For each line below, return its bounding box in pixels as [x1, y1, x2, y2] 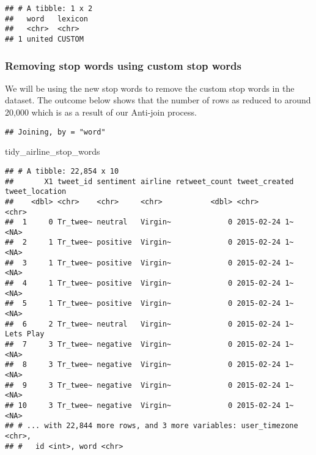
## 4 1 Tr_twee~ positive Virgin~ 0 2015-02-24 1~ [5, 279, 294, 288]
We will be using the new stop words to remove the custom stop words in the [5, 81, 295, 94]
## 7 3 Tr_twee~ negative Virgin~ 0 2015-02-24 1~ [5, 340, 294, 349]
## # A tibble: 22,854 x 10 [5, 166, 119, 176]
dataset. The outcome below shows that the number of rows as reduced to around [5, 94, 311, 106]
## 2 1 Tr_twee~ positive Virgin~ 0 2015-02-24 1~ [5, 238, 294, 247]
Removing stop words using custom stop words [5, 57, 241, 73]
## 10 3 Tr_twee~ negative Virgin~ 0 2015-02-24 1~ [5, 401, 294, 410]
